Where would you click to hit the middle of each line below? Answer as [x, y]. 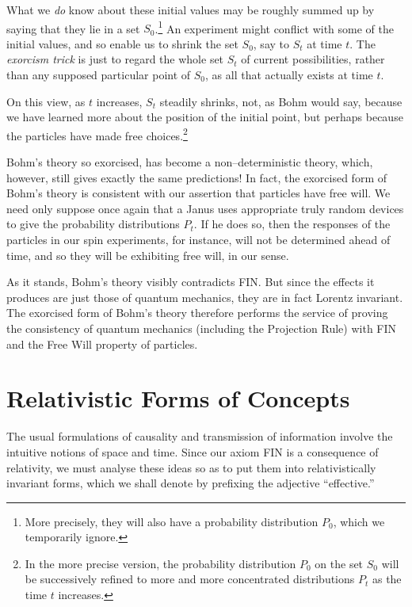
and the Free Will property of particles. [102, 344]
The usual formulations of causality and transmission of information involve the [200, 436]
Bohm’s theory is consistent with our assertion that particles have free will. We [198, 193]
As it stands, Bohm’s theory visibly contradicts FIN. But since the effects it [191, 282]
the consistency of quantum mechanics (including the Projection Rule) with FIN [202, 328]
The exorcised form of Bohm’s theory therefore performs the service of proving [197, 313]
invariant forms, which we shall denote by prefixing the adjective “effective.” [191, 483]
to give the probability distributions [93, 224]
